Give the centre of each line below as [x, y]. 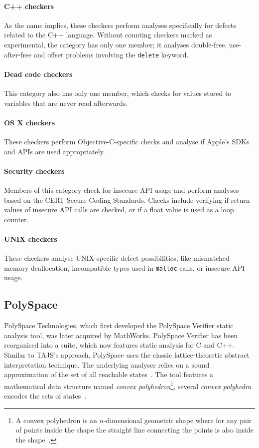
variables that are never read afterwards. [66, 103]
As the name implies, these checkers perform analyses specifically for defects [120, 25]
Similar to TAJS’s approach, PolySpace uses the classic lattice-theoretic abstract [127, 355]
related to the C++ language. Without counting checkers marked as [108, 35]
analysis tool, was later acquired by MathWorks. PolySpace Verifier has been [121, 335]
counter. [16, 219]
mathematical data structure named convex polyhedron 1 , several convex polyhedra [128, 385]
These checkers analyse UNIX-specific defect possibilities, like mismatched [117, 258]
